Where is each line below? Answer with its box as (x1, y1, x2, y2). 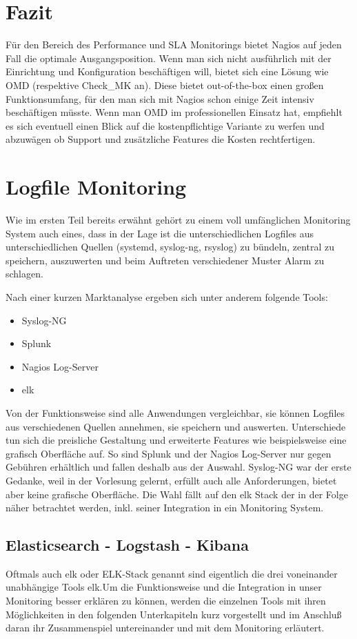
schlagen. (6, 266, 43, 281)
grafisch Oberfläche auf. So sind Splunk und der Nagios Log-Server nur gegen (6, 446, 331, 460)
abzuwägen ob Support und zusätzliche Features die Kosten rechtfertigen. (6, 132, 316, 146)
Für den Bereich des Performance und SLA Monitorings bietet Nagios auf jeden (6, 37, 342, 52)
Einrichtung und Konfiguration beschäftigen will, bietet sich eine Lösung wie (6, 64, 329, 79)
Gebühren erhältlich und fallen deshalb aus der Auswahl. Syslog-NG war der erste (6, 460, 351, 474)
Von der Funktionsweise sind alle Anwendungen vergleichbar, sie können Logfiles (6, 405, 345, 420)
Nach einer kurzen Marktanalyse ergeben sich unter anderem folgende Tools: (6, 289, 328, 304)
